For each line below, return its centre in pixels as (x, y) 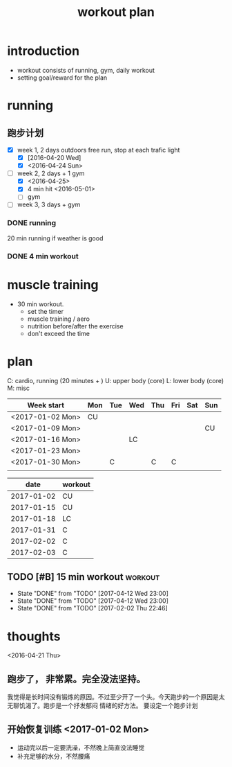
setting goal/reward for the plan (62, 78)
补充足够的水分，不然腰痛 (54, 756)
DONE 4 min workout (43, 256)
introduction (43, 51)
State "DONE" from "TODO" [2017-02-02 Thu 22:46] (92, 608)
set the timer (46, 311)
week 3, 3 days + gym (49, 204)
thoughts (34, 636)
